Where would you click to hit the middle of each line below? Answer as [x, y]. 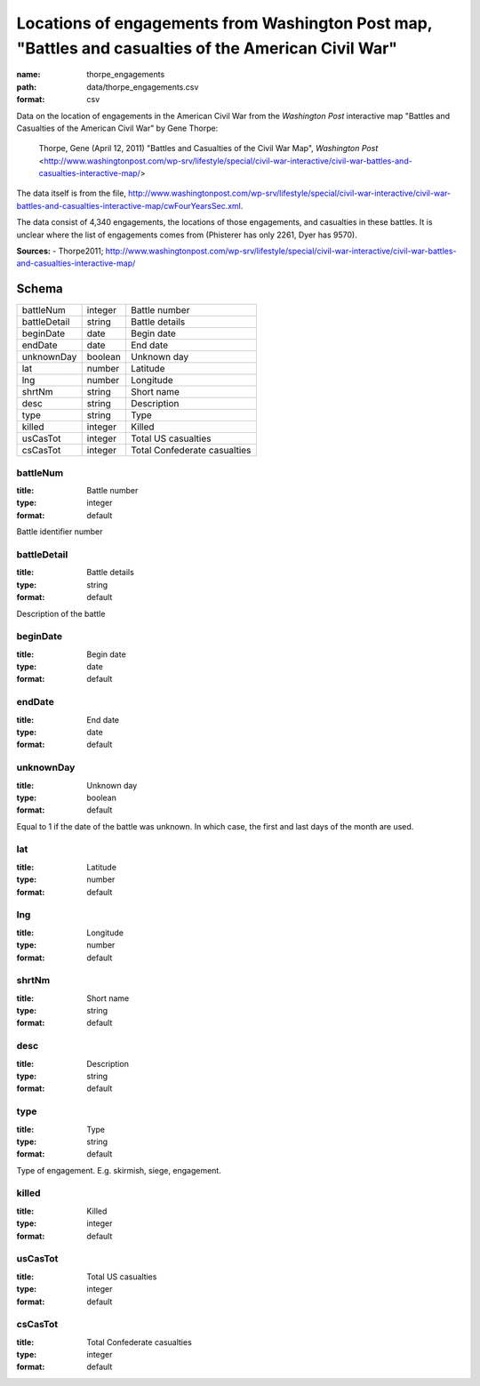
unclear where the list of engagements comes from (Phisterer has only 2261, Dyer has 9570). [187, 235]
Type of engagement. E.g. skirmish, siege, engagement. [119, 1170]
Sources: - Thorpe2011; [60, 251]
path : [27, 87]
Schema [40, 289]
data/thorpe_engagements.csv [143, 87]
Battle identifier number [60, 532]
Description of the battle [61, 613]
